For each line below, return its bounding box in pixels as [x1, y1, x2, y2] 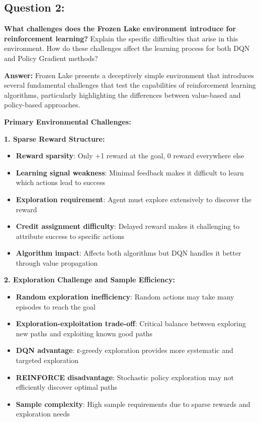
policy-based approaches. [4, 99, 80, 110]
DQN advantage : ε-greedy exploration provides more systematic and [16, 345, 233, 355]
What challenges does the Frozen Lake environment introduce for [4, 23, 236, 34]
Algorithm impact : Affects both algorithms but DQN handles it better [16, 248, 241, 258]
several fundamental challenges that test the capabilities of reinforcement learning [4, 80, 256, 90]
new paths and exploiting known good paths [16, 328, 153, 338]
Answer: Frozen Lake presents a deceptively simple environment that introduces [4, 70, 254, 80]
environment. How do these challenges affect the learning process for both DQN [4, 43, 250, 53]
